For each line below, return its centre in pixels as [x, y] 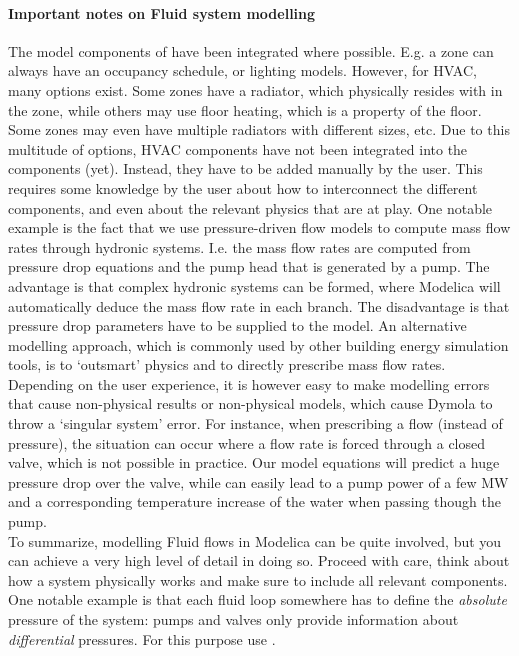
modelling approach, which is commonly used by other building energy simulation [258, 344]
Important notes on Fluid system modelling [162, 12]
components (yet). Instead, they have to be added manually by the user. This [245, 168]
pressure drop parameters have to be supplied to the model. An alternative [237, 325]
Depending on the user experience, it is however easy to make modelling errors [249, 383]
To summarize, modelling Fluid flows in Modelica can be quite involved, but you [255, 540]
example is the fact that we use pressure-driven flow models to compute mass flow [259, 227]
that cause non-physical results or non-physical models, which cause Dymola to [250, 403]
